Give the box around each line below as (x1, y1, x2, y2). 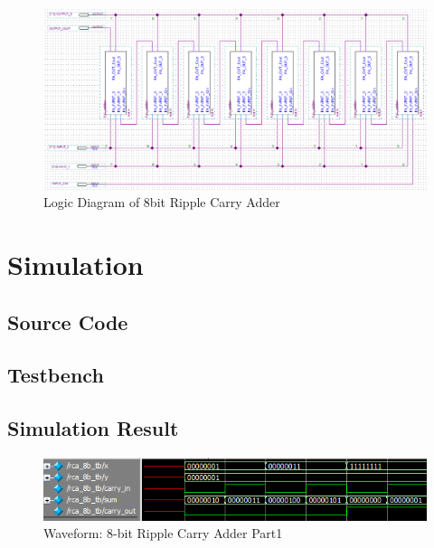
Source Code (7, 307, 128, 335)
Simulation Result (7, 414, 179, 442)
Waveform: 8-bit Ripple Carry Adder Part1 (43, 524, 283, 543)
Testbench (7, 361, 104, 389)
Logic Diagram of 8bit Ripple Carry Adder (43, 193, 280, 212)
